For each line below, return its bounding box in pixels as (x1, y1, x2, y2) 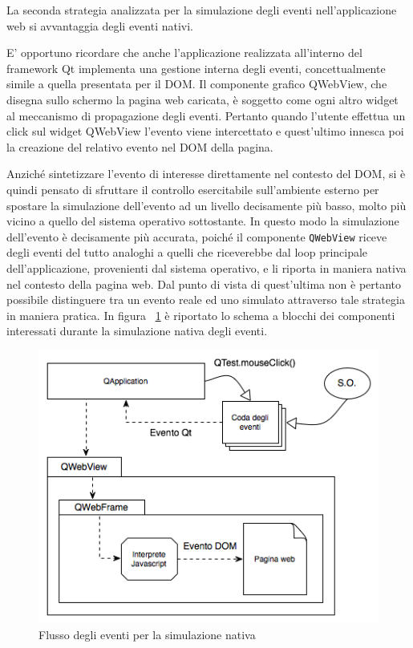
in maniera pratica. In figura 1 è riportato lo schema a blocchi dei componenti (6, 306, 395, 323)
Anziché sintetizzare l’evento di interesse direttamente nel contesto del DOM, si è (6, 165, 406, 182)
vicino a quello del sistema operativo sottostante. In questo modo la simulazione (6, 213, 399, 229)
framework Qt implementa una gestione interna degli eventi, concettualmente (6, 59, 386, 76)
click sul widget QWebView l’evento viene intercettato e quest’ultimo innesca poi (6, 123, 404, 140)
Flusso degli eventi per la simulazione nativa (38, 626, 256, 643)
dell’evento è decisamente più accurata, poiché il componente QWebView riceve (6, 228, 387, 245)
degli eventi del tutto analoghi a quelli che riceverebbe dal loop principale (6, 244, 368, 261)
